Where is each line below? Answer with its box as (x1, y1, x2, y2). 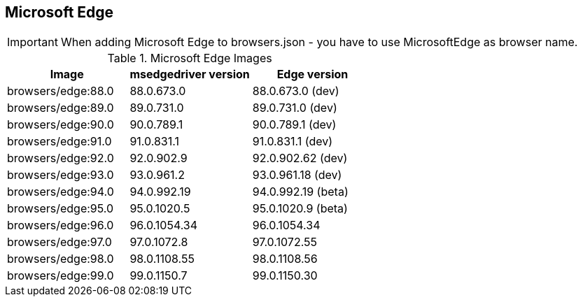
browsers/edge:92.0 (7, 151, 114, 166)
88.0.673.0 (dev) (252, 84, 339, 99)
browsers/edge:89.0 (7, 101, 114, 115)
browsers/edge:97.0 (7, 235, 112, 250)
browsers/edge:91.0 (7, 134, 112, 149)
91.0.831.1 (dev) (252, 134, 333, 149)
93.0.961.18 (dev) (252, 168, 342, 182)
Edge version (276, 67, 349, 82)
